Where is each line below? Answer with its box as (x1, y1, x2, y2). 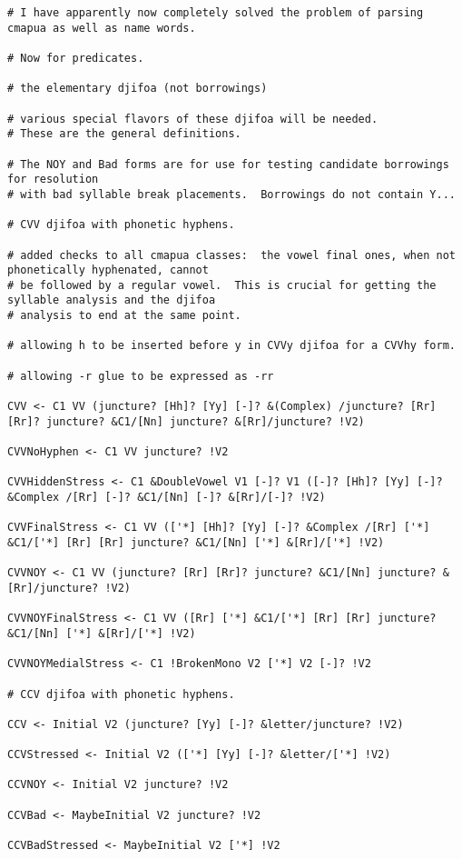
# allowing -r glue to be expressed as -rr (7, 369, 274, 383)
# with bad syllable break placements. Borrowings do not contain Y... (7, 187, 456, 201)
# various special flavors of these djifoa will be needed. (7, 112, 378, 125)
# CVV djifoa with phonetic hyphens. (7, 218, 235, 232)
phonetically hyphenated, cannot (7, 264, 209, 277)
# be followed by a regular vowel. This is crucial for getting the (7, 278, 437, 292)
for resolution (7, 173, 99, 186)
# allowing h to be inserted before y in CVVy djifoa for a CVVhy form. (7, 339, 456, 353)
